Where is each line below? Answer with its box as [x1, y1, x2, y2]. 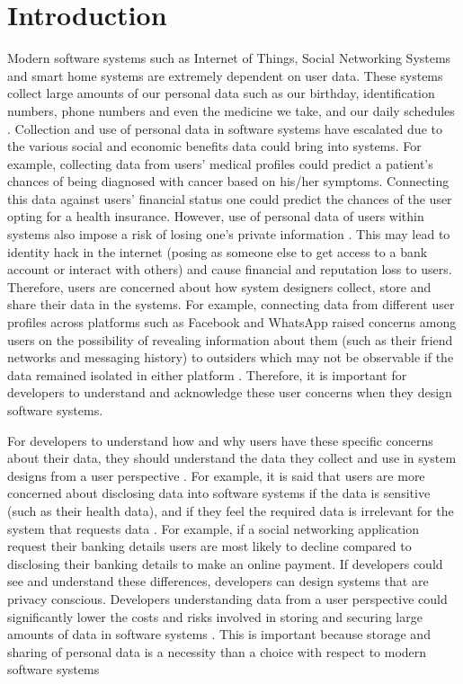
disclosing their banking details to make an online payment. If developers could [7, 554, 443, 573]
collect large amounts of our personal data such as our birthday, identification [7, 84, 435, 102]
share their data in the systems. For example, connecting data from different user [7, 295, 455, 314]
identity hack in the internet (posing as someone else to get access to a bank [7, 242, 428, 261]
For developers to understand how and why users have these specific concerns [7, 431, 433, 449]
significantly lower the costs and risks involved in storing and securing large [7, 607, 423, 626]
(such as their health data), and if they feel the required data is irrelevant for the [7, 501, 454, 520]
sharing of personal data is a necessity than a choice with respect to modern [7, 642, 427, 661]
